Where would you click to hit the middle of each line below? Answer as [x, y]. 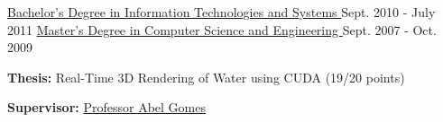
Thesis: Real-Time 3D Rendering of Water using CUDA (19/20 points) [206, 77]
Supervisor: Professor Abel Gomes [106, 107]
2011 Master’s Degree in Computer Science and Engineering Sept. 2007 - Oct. [222, 29]
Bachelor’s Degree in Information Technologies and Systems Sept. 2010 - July [221, 12]
